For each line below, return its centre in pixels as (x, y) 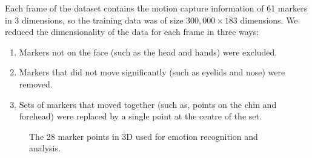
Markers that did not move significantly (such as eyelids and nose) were (152, 72)
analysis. (45, 148)
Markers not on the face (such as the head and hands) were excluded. (148, 52)
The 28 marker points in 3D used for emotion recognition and (144, 136)
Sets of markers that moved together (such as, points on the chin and (148, 104)
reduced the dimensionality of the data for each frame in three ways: (132, 32)
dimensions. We (269, 20)
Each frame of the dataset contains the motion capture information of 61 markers (156, 8)
